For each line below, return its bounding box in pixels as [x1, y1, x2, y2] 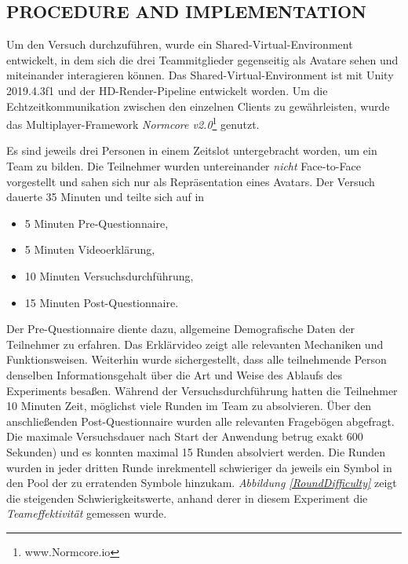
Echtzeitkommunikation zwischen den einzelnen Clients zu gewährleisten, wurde [6, 97, 390, 114]
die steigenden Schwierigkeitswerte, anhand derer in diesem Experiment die [6, 489, 368, 506]
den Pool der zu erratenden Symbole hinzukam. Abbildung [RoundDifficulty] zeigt [6, 474, 397, 491]
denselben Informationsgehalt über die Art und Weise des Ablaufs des [6, 366, 342, 383]
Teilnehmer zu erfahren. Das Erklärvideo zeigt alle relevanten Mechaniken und [6, 335, 384, 352]
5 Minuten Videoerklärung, [24, 241, 155, 258]
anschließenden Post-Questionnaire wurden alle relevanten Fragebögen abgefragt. [6, 412, 395, 429]
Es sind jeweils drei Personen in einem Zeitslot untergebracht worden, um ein [6, 142, 377, 159]
